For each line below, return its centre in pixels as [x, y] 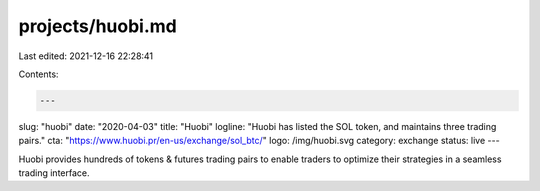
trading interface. [54, 173]
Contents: [38, 74]
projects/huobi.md [97, 26]
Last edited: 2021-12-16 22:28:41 [86, 56]
